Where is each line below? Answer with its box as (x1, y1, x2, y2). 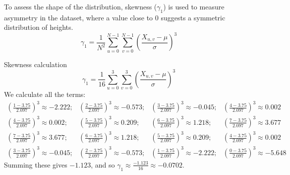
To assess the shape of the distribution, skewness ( (4, 1, 157, 11)
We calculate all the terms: (4, 89, 86, 99)
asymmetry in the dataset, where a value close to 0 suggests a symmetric (4, 12, 226, 22)
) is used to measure (163, 1, 225, 11)
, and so (91, 159, 115, 170)
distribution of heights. (4, 22, 73, 32)
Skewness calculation (4, 59, 67, 69)
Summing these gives (4, 159, 67, 170)
